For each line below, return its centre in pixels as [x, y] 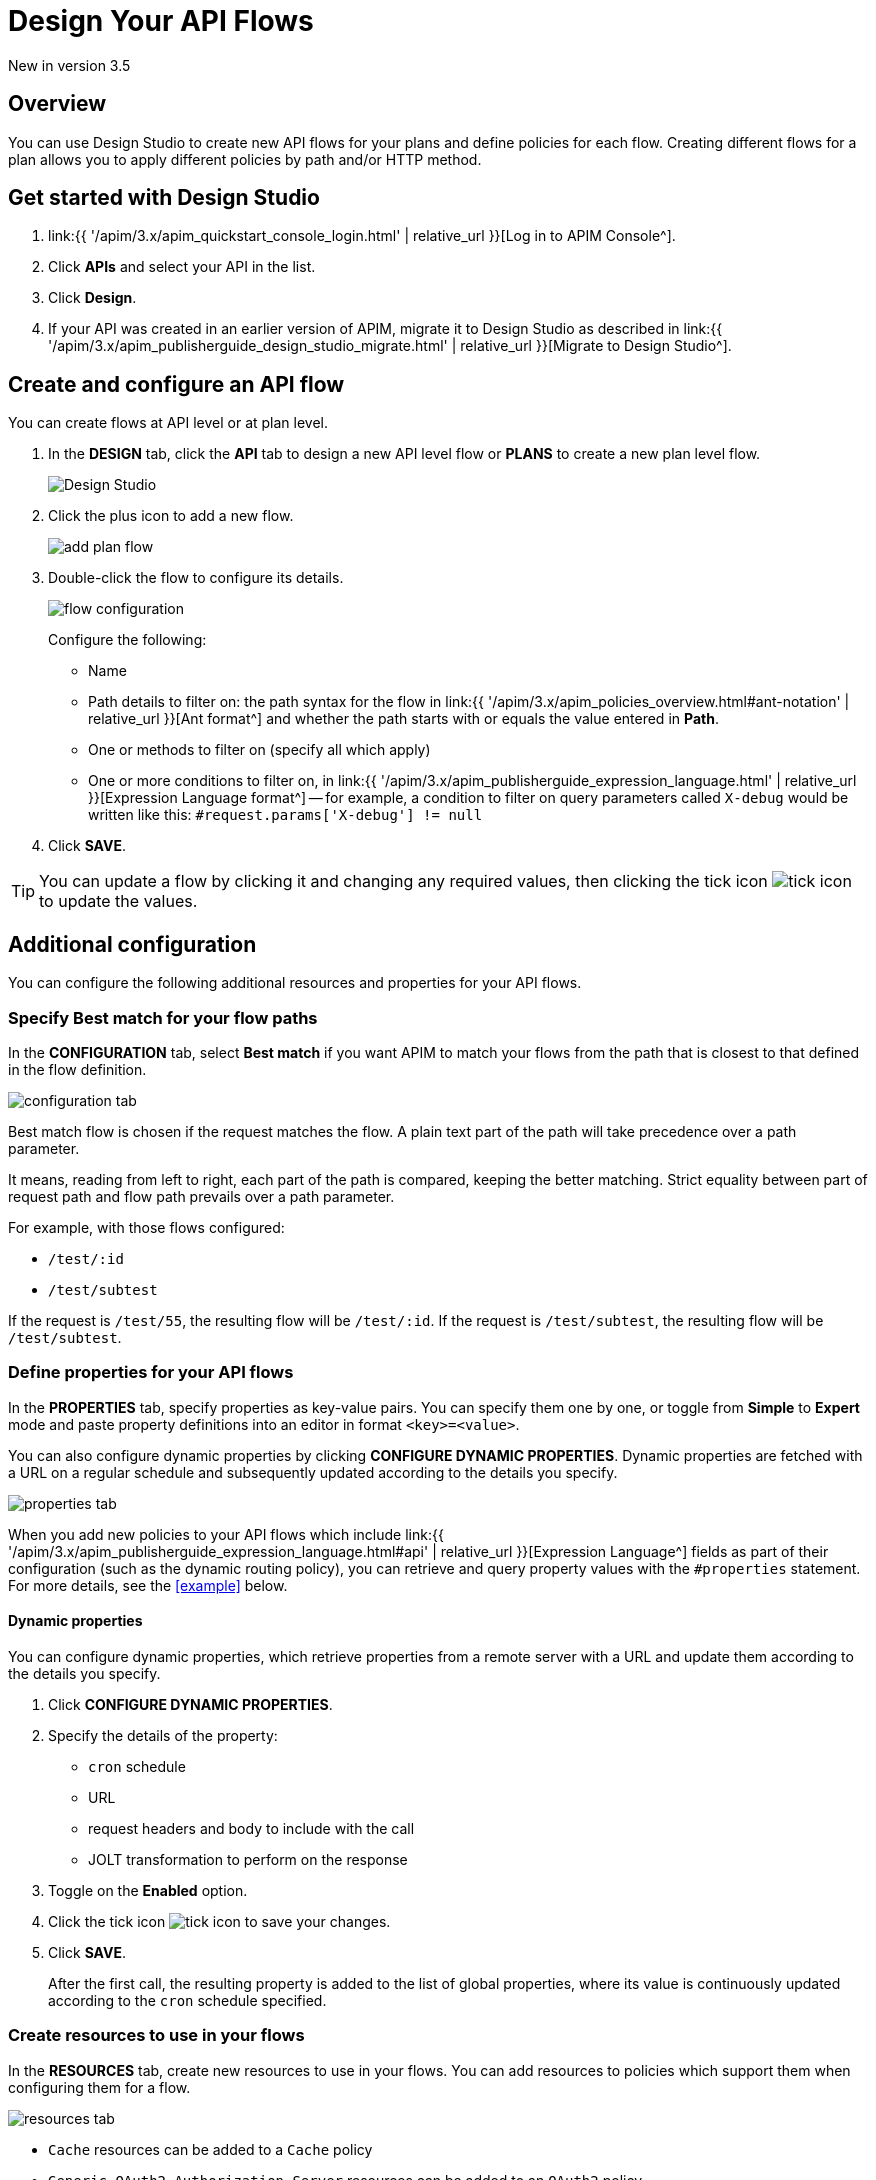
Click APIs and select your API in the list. [182, 267]
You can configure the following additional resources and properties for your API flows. [295, 983]
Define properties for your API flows [151, 1372]
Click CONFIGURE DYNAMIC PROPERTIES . [190, 1704]
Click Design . [92, 298]
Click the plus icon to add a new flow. [171, 516]
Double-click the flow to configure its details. [196, 578]
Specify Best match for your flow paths [163, 1017]
